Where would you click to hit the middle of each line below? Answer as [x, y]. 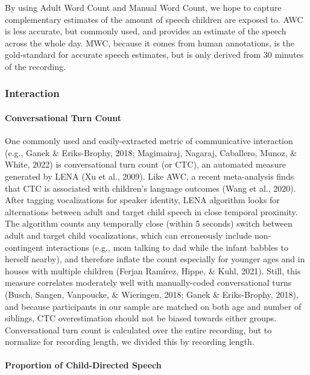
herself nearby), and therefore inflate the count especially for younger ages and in [155, 259]
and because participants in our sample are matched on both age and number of [153, 306]
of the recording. [35, 66]
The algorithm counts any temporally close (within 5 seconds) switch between [149, 223]
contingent [24, 247]
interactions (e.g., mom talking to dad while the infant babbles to [167, 247]
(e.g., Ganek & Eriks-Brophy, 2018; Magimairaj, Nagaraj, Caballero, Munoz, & [151, 152]
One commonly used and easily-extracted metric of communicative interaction [149, 141]
